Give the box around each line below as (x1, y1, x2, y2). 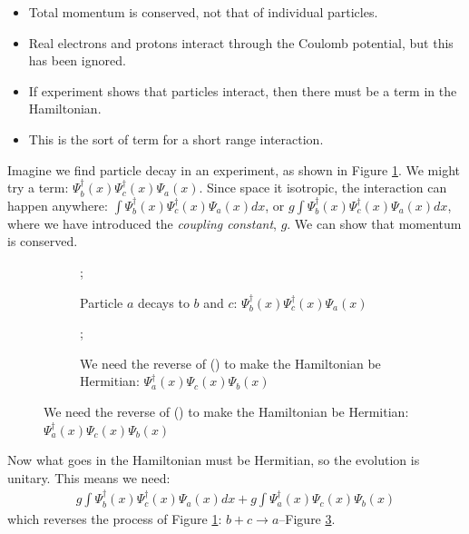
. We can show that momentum (287, 213, 462, 232)
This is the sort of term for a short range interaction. (28, 129, 324, 148)
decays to (138, 292, 190, 311)
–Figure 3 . (278, 509, 336, 529)
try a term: (7, 178, 69, 197)
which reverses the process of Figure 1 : (7, 509, 222, 529)
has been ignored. (28, 51, 126, 70)
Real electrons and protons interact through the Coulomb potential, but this (28, 33, 454, 52)
